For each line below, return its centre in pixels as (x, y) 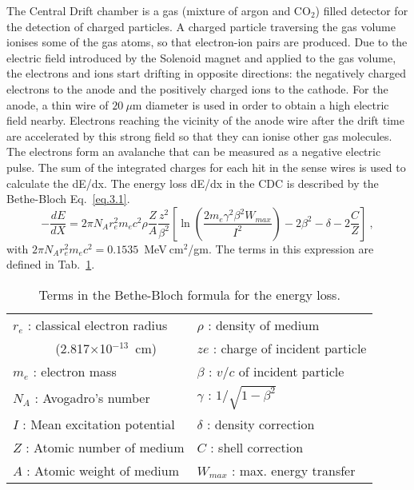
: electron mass (75, 371)
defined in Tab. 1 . (51, 264)
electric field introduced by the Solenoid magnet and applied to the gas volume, (201, 57)
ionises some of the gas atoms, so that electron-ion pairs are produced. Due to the (207, 42)
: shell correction (257, 447)
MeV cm (164, 248)
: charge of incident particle (290, 348)
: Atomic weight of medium (103, 470)
